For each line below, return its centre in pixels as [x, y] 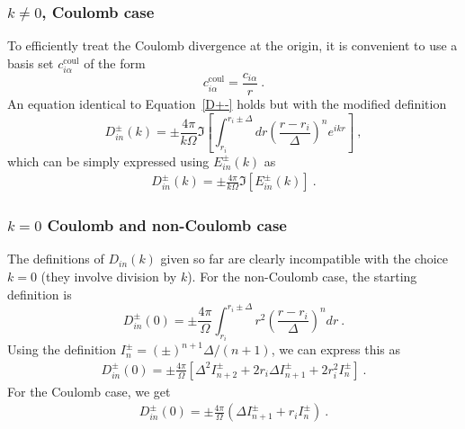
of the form [115, 63]
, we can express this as [336, 349]
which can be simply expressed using [108, 161]
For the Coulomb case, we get [89, 391]
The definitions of [56, 259]
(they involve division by [109, 277]
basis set [31, 63]
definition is [40, 294]
